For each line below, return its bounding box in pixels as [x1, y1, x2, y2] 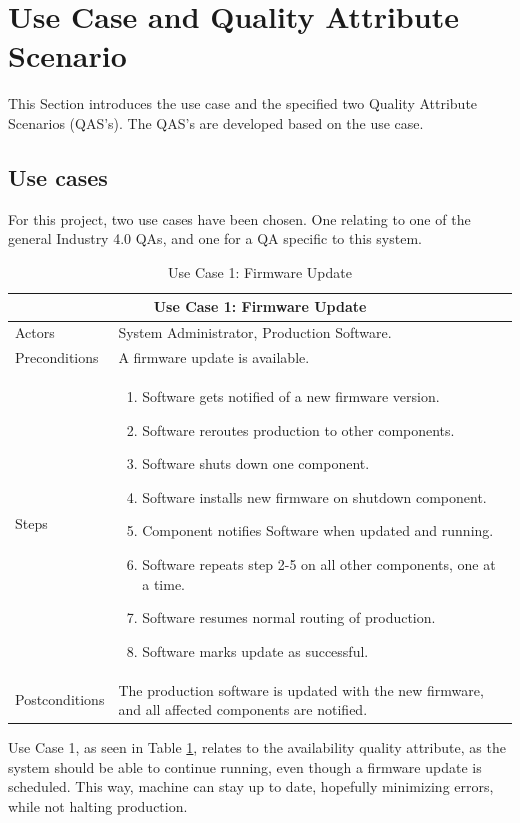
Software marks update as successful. [142, 640, 369, 661]
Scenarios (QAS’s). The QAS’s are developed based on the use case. [8, 112, 424, 133]
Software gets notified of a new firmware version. [142, 386, 440, 407]
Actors [15, 322, 55, 343]
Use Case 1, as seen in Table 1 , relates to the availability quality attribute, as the [8, 737, 506, 758]
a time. [142, 573, 185, 594]
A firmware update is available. [118, 347, 310, 368]
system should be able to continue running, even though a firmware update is [8, 756, 482, 777]
